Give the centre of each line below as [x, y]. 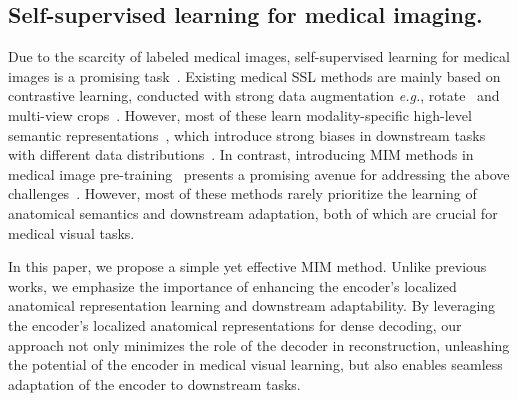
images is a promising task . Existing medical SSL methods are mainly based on [254, 75]
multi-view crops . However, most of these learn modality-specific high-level [240, 114]
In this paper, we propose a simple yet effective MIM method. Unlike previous [247, 266]
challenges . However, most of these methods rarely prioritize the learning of [242, 193]
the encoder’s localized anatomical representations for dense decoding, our [235, 324]
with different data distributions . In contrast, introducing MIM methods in [241, 154]
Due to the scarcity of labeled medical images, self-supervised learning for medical [259, 56]
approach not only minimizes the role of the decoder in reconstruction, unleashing [259, 344]
